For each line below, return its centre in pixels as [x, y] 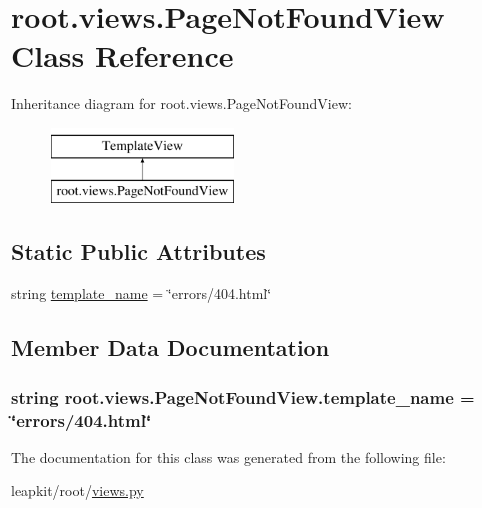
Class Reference [122, 55]
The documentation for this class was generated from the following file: [228, 456]
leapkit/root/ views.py [77, 490]
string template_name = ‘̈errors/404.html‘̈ [141, 293]
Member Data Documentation [170, 347]
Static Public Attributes [138, 251]
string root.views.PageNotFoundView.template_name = [243, 396]
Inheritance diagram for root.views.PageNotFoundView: [181, 103]
